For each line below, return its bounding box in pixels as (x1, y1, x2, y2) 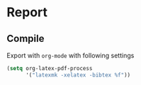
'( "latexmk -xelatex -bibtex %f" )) (25, 72, 131, 79)
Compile (6, 33, 45, 45)
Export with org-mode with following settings (6, 51, 135, 59)
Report (6, 4, 47, 21)
